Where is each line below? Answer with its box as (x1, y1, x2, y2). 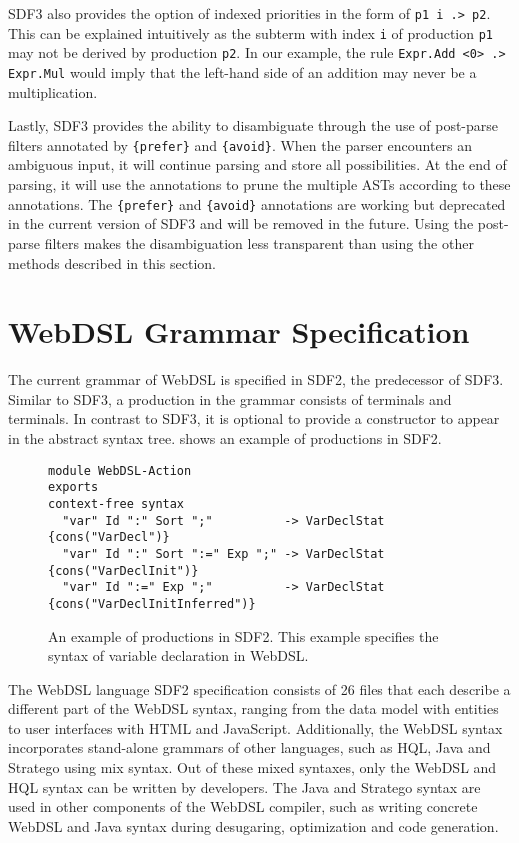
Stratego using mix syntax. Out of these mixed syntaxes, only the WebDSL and (8, 757, 497, 778)
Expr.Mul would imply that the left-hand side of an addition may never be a (8, 61, 477, 82)
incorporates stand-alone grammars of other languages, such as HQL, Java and (8, 737, 491, 758)
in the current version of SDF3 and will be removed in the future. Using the (8, 213, 474, 234)
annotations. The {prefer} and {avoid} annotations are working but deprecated (8, 193, 506, 214)
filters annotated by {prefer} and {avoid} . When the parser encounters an (8, 134, 473, 155)
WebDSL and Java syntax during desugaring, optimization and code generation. (8, 815, 499, 836)
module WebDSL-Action (48, 463, 192, 478)
